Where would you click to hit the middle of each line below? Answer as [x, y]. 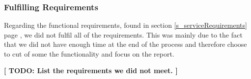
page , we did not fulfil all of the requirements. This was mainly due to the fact [123, 34]
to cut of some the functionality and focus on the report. [89, 54]
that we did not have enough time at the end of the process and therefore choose [125, 44]
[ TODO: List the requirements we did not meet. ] [91, 70]
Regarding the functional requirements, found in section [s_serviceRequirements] [125, 25]
